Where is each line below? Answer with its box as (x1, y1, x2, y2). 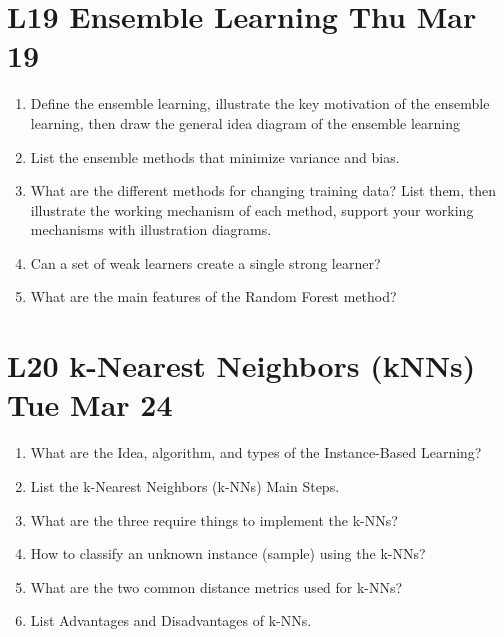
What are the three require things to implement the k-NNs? (30, 509, 398, 530)
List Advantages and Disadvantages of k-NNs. (30, 610, 312, 631)
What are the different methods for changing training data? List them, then (30, 180, 497, 201)
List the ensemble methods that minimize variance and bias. (30, 146, 400, 167)
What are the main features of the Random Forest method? (30, 286, 397, 307)
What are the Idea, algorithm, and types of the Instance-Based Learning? (30, 442, 482, 463)
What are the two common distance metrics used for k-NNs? (30, 576, 403, 597)
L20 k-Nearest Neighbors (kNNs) (7, 345, 476, 386)
